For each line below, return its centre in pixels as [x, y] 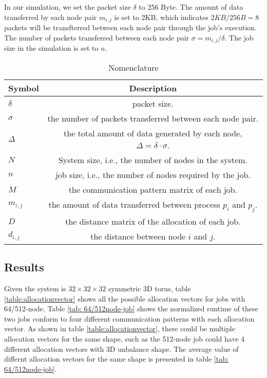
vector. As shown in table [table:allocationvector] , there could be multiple [120, 329]
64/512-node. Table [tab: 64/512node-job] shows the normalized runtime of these [131, 309]
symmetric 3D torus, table [149, 289]
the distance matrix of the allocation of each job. [153, 221]
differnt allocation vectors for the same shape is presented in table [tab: [116, 359]
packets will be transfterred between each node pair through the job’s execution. [130, 27]
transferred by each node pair [51, 17]
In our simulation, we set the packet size [68, 7]
